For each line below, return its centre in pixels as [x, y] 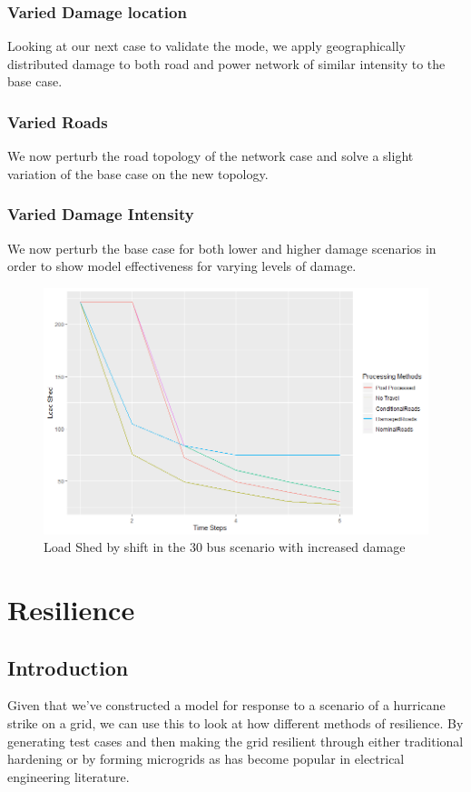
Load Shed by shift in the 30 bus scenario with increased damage [225, 547]
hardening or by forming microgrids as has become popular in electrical [206, 759]
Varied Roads [58, 121]
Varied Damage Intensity [101, 214]
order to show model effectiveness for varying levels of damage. [182, 266]
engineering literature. [69, 776]
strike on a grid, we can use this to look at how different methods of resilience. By [235, 722]
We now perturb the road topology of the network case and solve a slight [211, 156]
